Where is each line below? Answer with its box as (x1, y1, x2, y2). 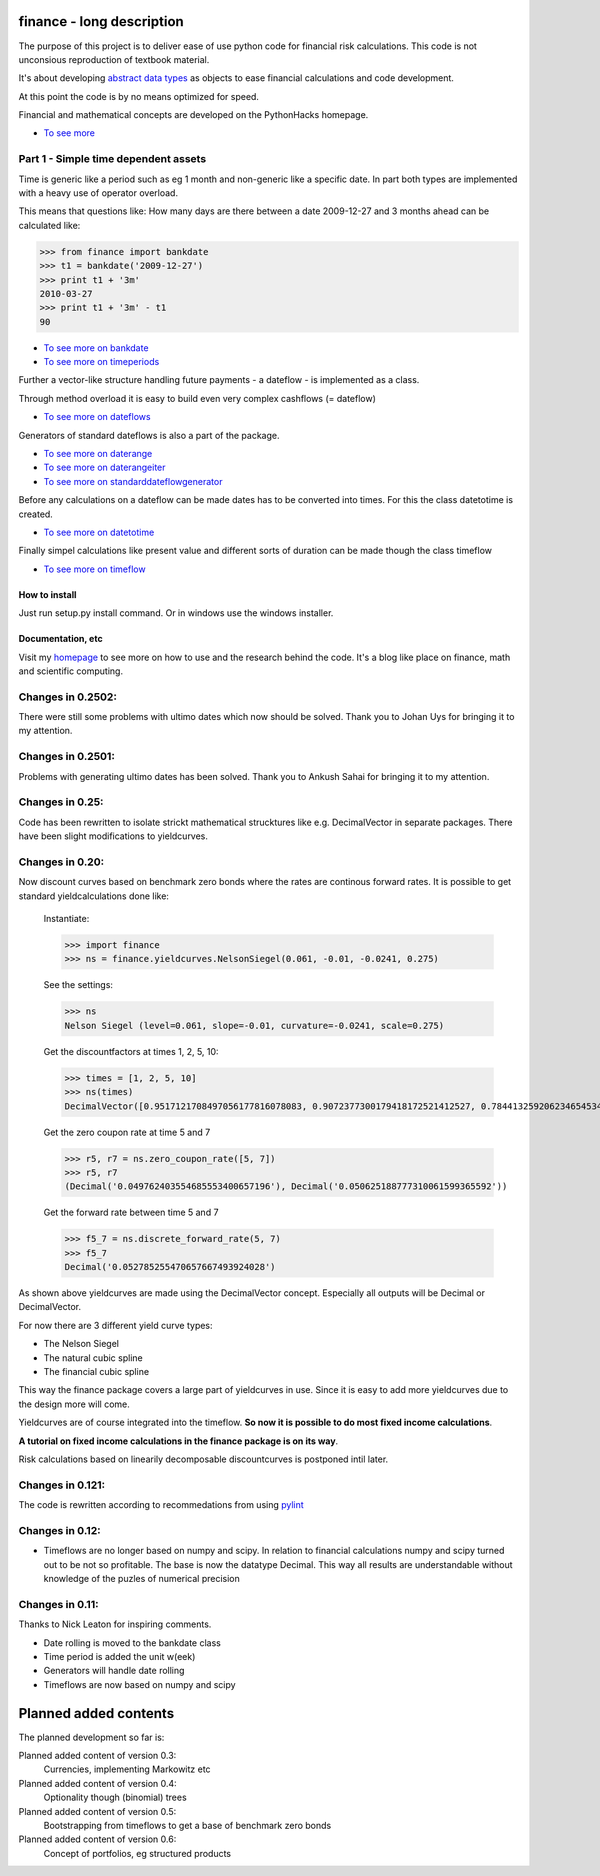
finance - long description (18, 13, 184, 30)
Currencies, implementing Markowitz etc (43, 1763, 211, 1775)
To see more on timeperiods (43, 356, 160, 368)
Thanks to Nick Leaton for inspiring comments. (18, 1618, 212, 1630)
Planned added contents (18, 1705, 175, 1722)
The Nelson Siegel (43, 1338, 120, 1350)
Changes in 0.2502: (18, 690, 117, 704)
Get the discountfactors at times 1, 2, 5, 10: (43, 1045, 219, 1057)
